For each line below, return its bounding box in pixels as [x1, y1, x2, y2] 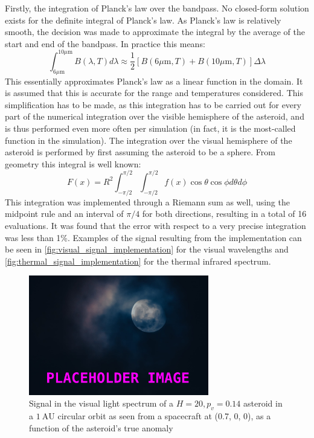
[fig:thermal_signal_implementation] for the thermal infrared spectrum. [5, 254, 271, 267]
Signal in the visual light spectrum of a [29, 397, 173, 410]
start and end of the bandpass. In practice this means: [5, 37, 205, 50]
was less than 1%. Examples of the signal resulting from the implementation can [5, 231, 302, 243]
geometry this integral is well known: [5, 157, 141, 170]
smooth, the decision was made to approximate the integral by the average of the [5, 25, 305, 38]
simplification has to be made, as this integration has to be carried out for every [5, 98, 301, 111]
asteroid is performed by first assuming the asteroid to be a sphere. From [5, 146, 275, 158]
